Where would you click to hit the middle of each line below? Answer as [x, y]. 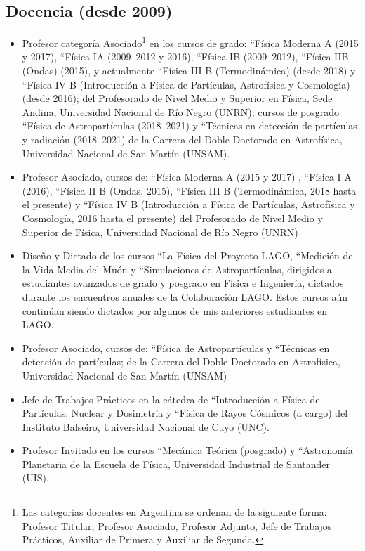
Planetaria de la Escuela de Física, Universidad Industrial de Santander [176, 464]
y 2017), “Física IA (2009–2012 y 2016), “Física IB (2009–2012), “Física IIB [185, 57]
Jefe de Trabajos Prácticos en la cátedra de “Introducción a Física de [171, 399]
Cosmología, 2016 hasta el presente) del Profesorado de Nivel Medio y [172, 218]
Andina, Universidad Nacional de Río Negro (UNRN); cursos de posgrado [181, 111]
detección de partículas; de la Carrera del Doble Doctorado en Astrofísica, [181, 362]
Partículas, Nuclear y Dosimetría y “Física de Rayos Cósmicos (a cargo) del [185, 413]
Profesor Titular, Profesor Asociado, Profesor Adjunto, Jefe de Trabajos [177, 525]
